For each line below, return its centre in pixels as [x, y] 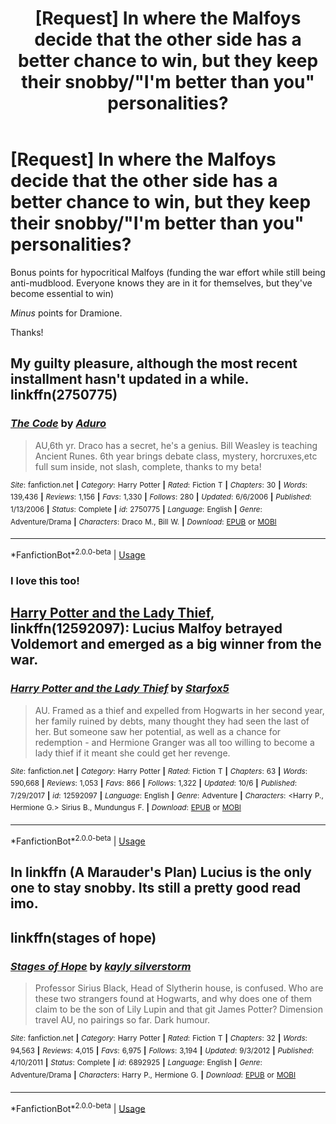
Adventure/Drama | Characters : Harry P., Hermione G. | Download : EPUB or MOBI [153, 1075]
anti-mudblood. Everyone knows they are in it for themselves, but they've [161, 283]
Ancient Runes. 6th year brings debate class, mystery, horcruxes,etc [176, 456]
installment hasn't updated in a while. [129, 379]
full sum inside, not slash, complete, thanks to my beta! [148, 466]
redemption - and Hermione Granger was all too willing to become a [174, 742]
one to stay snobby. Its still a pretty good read [156, 888]
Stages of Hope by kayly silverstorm [101, 966]
